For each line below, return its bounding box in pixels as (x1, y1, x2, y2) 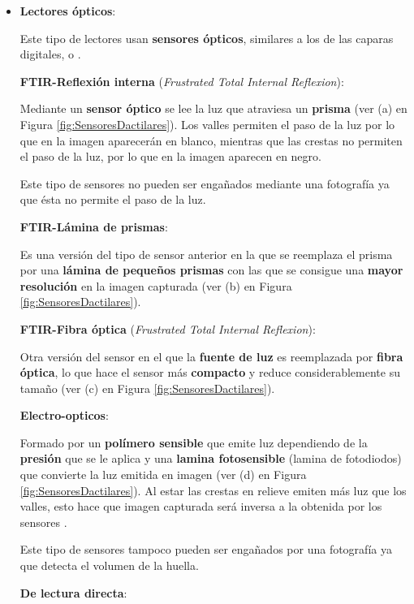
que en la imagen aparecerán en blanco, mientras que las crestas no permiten (19, 132, 403, 149)
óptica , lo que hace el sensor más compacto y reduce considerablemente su (19, 364, 400, 381)
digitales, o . (19, 45, 81, 63)
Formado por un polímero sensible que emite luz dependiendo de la (19, 434, 368, 451)
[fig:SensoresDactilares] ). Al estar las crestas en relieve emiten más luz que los (19, 481, 407, 498)
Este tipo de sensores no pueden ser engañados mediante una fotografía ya (19, 175, 390, 192)
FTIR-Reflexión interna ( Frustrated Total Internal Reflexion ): (19, 72, 344, 89)
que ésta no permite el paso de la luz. (19, 191, 206, 208)
